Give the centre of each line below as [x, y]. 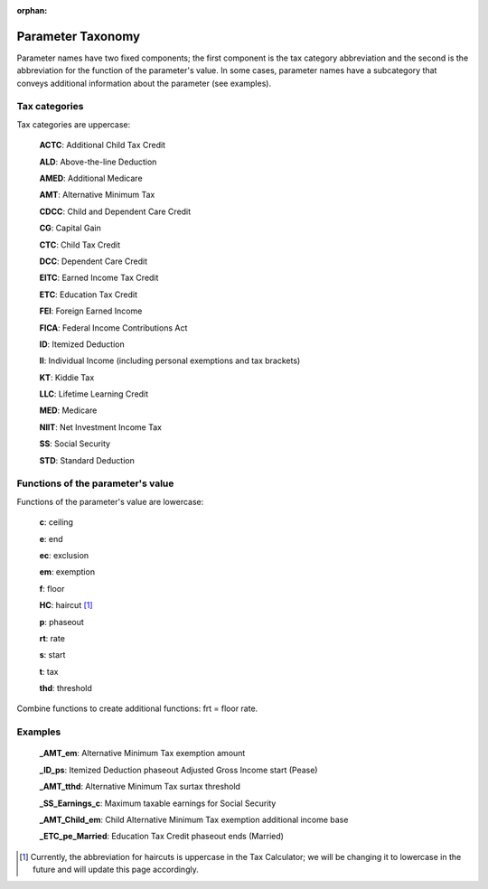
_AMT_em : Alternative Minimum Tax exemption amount [142, 753]
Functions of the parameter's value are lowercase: [110, 501]
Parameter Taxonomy [78, 36]
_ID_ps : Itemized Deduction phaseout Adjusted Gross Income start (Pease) [178, 770]
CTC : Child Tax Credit [80, 245]
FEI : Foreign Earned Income [91, 311]
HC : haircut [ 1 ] [66, 605]
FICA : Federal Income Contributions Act [113, 328]
